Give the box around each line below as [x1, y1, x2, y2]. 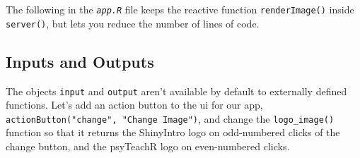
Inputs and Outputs [6, 50, 154, 72]
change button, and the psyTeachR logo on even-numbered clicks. [6, 139, 290, 154]
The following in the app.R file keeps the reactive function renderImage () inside [6, 2, 354, 16]
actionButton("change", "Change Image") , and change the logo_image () [6, 111, 335, 126]
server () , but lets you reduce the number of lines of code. [6, 16, 260, 30]
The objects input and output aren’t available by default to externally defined [6, 83, 347, 98]
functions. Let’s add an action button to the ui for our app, [6, 97, 263, 112]
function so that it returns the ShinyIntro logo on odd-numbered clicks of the [6, 125, 340, 140]
